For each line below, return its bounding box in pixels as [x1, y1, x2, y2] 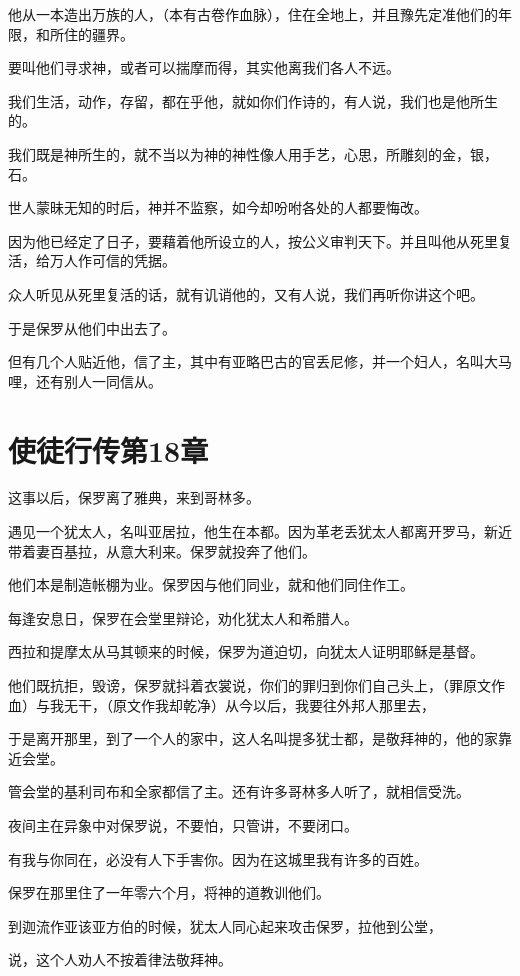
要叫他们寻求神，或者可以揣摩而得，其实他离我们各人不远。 [8, 57, 400, 78]
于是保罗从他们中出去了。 [8, 317, 176, 338]
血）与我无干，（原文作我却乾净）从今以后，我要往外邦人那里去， [8, 694, 435, 715]
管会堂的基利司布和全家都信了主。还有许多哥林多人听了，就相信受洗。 [8, 781, 470, 802]
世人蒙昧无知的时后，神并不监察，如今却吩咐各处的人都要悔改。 [8, 197, 428, 218]
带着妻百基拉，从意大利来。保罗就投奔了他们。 [8, 540, 316, 561]
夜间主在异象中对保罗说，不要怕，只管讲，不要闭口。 [8, 814, 358, 835]
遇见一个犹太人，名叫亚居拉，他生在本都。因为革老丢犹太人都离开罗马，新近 [8, 521, 512, 542]
